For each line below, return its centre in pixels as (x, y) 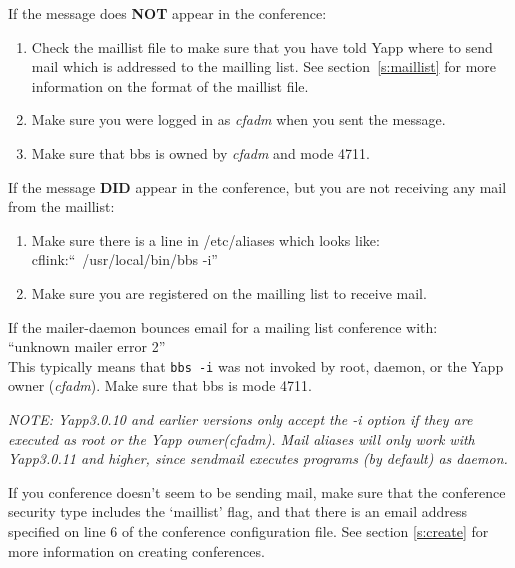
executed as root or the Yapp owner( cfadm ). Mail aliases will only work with (241, 438)
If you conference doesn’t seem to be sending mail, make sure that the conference (257, 491)
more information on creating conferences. (136, 550)
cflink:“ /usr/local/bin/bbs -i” (124, 259)
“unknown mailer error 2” (87, 346)
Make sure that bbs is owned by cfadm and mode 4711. (200, 152)
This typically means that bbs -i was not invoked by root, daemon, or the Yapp (256, 365)
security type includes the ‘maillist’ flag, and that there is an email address (238, 511)
